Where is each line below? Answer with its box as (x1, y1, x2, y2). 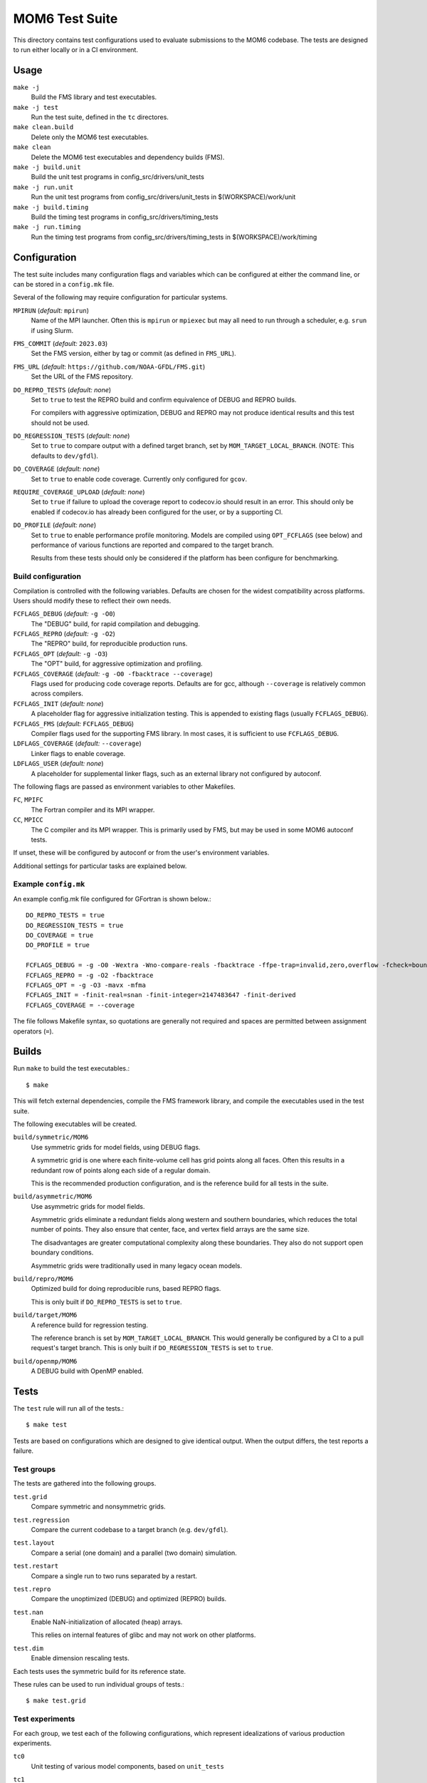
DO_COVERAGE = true (26, 931, 94, 939)
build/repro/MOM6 (13, 1275, 74, 1283)
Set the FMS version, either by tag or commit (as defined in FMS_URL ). (31, 349, 236, 358)
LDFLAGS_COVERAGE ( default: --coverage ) (13, 739, 142, 748)
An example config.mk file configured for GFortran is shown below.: (13, 894, 211, 903)
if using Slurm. (31, 326, 74, 334)
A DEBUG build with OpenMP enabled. (31, 1366, 144, 1376)
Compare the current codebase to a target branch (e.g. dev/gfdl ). (31, 1525, 228, 1533)
